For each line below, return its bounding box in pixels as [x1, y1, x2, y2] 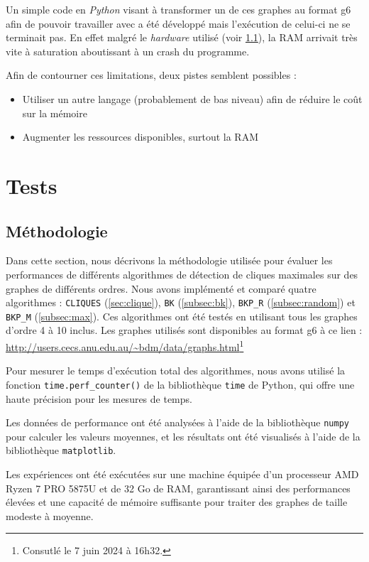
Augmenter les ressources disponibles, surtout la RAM [22, 129, 259, 144]
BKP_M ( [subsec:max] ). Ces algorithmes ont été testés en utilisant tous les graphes [6, 308, 358, 323]
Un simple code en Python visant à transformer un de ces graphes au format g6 [6, 2, 351, 16]
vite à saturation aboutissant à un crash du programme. [6, 43, 250, 58]
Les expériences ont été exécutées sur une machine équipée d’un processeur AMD [6, 467, 359, 482]
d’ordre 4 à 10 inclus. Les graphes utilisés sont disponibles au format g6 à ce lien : [6, 323, 363, 337]
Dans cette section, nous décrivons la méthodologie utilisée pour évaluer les [6, 253, 333, 268]
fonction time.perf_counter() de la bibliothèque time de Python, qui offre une [6, 377, 355, 391]
